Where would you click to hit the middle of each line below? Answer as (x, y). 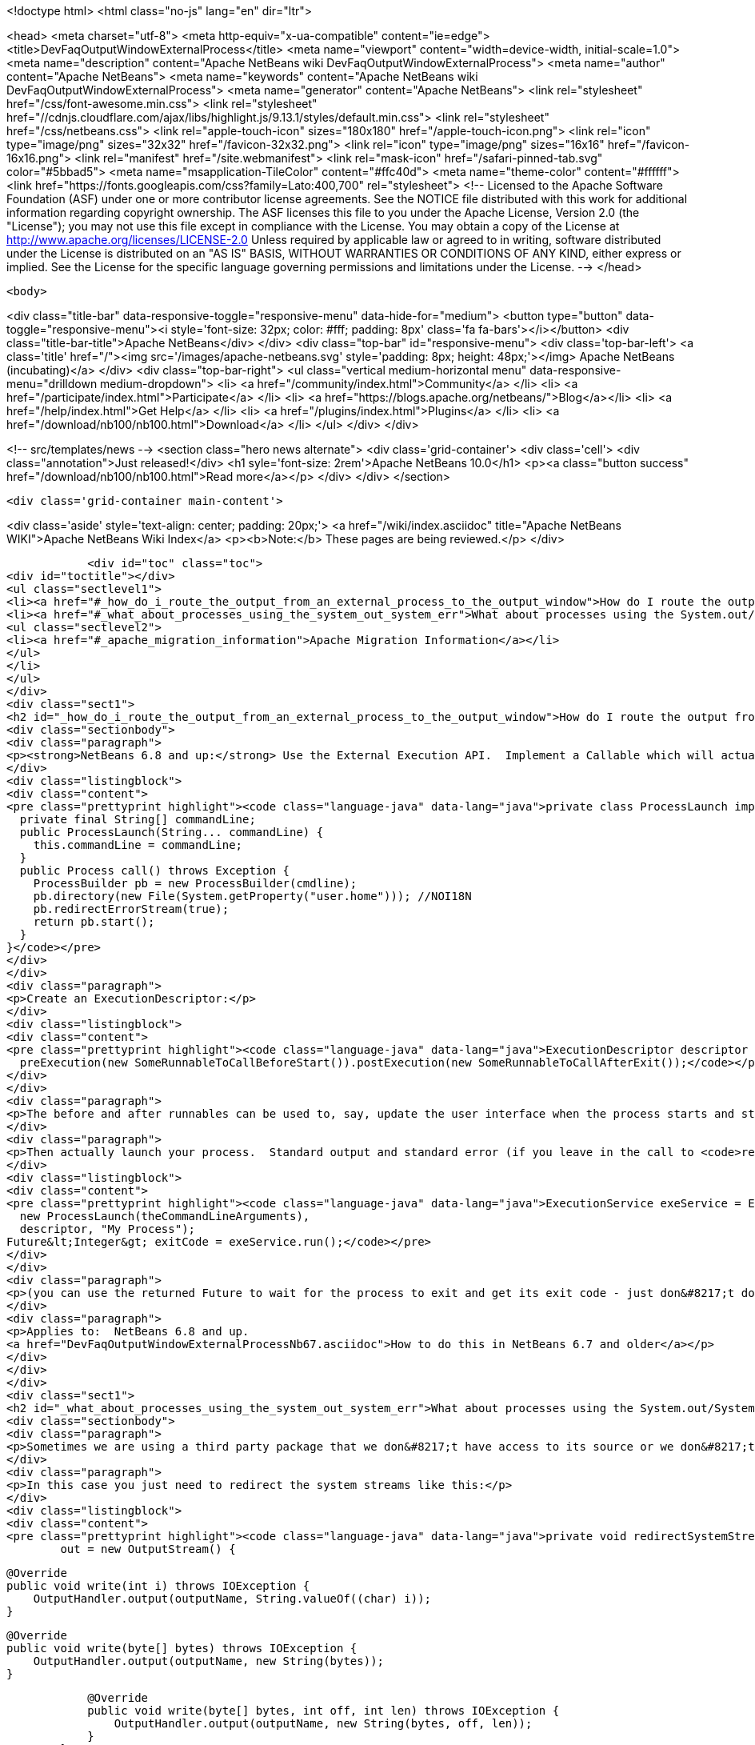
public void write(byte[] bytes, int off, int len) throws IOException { (324, 1711)
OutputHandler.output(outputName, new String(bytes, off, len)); (323, 1723)
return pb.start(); (94, 922)
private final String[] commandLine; (138, 819)
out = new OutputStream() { (148, 1549)
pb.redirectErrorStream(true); (131, 909)
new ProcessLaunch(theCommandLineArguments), (165, 1216)
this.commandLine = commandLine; (138, 845)
